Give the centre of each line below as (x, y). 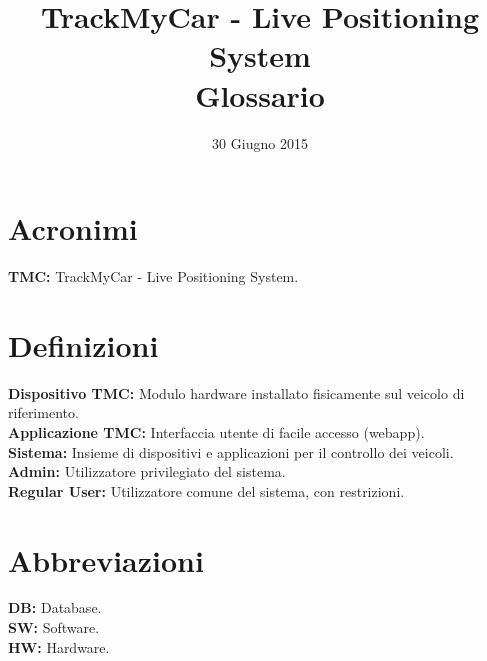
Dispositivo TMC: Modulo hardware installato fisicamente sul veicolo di (236, 392)
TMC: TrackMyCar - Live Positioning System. (153, 276)
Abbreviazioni (106, 559)
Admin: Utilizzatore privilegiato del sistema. (147, 471)
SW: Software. (54, 627)
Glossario (260, 94)
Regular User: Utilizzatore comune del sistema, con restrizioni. (206, 490)
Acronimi (73, 228)
